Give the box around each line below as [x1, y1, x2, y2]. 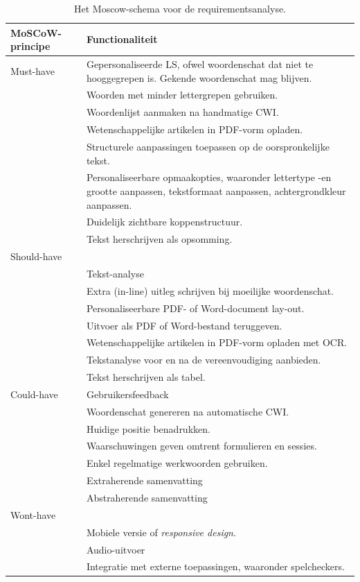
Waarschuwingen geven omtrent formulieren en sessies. [86, 438, 317, 453]
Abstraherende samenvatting [86, 490, 208, 504]
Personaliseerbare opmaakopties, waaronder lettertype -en [86, 170, 332, 185]
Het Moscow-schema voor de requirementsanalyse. [73, 1, 287, 15]
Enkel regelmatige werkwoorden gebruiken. [86, 456, 268, 470]
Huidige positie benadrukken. [86, 421, 210, 436]
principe [10, 39, 51, 53]
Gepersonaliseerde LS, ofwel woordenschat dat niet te [86, 57, 314, 71]
